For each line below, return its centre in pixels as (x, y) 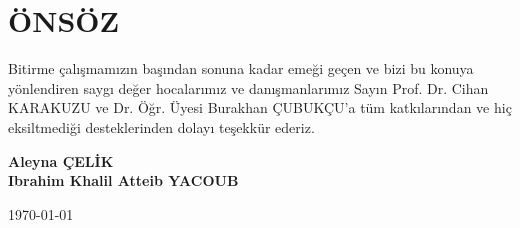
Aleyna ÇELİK (61, 160)
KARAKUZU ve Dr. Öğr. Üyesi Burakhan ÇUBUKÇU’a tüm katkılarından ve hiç (260, 107)
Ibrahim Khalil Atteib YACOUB (123, 180)
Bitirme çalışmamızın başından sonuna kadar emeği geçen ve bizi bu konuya (241, 68)
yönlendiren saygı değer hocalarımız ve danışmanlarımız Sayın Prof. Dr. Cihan (248, 87)
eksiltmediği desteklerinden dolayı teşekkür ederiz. (161, 126)
